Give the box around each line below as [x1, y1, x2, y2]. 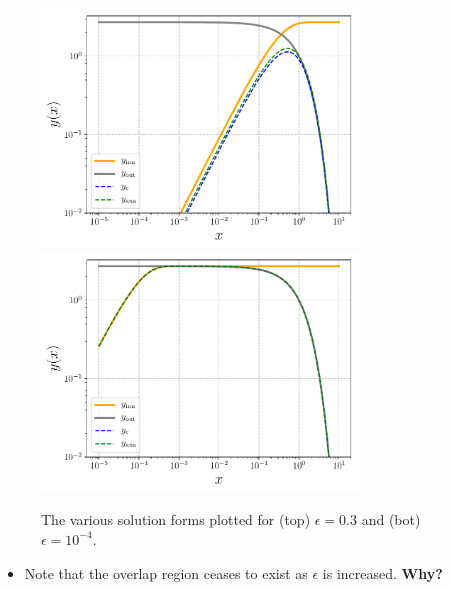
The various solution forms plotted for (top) [41, 509, 311, 530]
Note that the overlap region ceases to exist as [24, 562, 308, 583]
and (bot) [361, 509, 421, 530]
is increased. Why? [322, 562, 443, 583]
